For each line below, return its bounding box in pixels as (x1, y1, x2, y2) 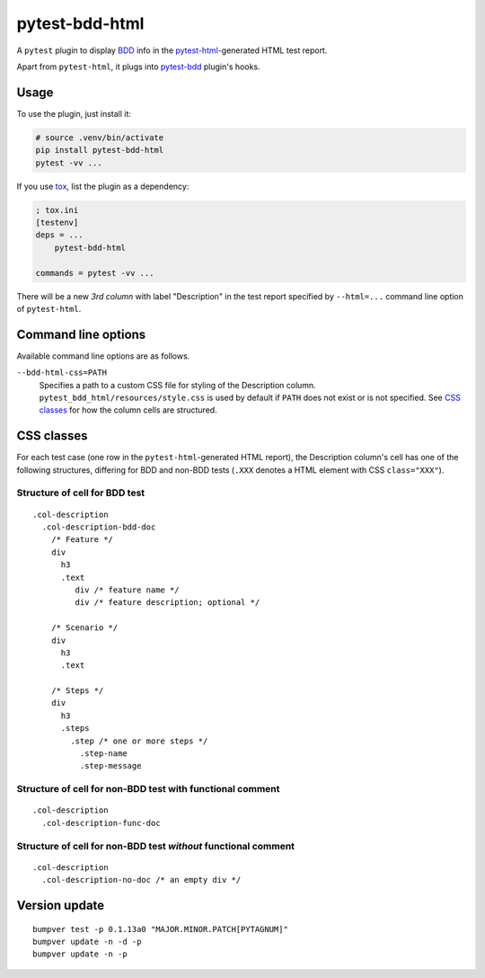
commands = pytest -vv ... (35, 268, 154, 278)
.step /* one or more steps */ (70, 735, 208, 746)
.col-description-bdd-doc (41, 522, 156, 532)
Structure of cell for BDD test (16, 486, 145, 499)
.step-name (79, 749, 128, 759)
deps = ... (35, 230, 84, 240)
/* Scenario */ (50, 623, 119, 633)
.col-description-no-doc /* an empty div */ (41, 875, 242, 885)
